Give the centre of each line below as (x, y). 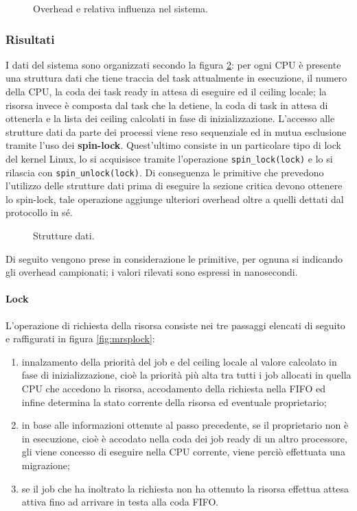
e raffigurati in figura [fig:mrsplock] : (80, 338)
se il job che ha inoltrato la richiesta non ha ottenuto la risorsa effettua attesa (185, 488)
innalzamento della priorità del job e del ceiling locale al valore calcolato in (179, 361)
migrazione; (46, 465)
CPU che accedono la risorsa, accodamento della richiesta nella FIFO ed (174, 389)
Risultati (30, 39)
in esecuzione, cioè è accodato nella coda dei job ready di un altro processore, (184, 438)
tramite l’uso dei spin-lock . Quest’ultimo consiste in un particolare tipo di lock (173, 145)
